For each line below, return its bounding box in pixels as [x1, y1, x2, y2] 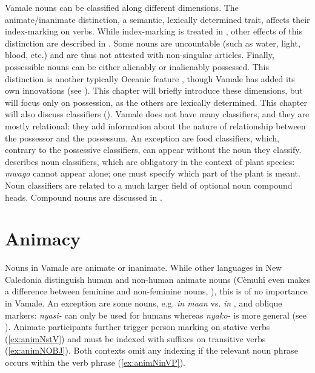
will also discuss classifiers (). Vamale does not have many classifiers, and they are [5, 108, 310, 120]
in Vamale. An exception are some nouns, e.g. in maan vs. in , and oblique [5, 297, 282, 309]
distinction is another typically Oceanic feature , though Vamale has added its [5, 72, 295, 85]
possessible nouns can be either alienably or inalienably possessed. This [5, 60, 270, 73]
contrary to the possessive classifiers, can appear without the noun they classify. [5, 143, 302, 156]
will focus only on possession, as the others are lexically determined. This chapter [5, 96, 307, 108]
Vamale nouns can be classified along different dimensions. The [5, 1, 239, 13]
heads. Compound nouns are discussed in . [5, 190, 162, 203]
